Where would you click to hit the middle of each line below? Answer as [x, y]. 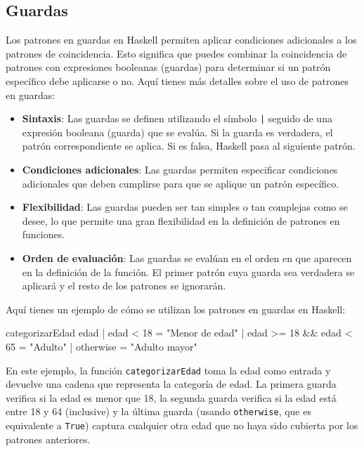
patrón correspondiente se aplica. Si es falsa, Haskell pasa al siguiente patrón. [189, 146]
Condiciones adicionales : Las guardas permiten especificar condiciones [180, 170]
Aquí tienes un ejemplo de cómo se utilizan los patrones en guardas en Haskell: [176, 309]
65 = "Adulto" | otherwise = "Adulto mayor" [102, 346]
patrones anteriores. [48, 439]
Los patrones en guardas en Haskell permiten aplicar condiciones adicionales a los [181, 40]
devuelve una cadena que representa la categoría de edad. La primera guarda [171, 384]
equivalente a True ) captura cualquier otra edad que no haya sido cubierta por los [182, 425]
